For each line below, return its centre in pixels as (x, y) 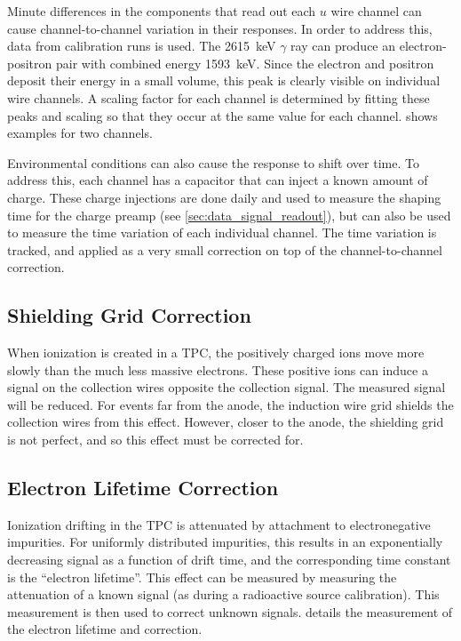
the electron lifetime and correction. (105, 629)
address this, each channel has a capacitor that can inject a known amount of (218, 180)
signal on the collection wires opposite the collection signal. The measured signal (227, 387)
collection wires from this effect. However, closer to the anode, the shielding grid (226, 422)
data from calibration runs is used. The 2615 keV (142, 46)
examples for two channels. (80, 133)
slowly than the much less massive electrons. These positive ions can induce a (218, 369)
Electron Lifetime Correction (143, 488)
